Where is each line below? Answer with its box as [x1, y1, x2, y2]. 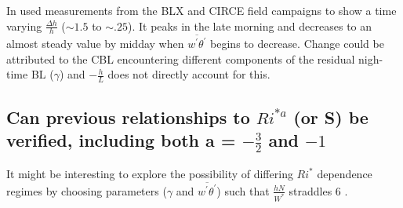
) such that [216, 182, 270, 199]
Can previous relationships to [6, 104, 250, 129]
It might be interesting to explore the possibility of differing [6, 165, 293, 181]
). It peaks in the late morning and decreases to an [128, 17, 372, 34]
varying [6, 17, 42, 34]
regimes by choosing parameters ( [6, 182, 167, 199]
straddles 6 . [289, 182, 348, 199]
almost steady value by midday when [6, 35, 184, 52]
